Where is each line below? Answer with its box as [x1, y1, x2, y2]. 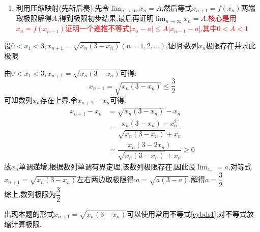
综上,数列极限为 [4, 189, 56, 199]
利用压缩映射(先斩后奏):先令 [16, 3, 109, 13]
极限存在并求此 [206, 40, 256, 50]
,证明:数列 [166, 40, 198, 50]
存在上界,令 [40, 95, 78, 105]
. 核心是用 [206, 13, 237, 23]
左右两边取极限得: [77, 174, 136, 185]
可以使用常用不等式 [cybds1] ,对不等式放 [127, 208, 254, 219]
